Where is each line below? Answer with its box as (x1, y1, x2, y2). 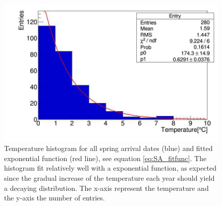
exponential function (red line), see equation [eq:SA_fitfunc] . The (4, 152, 207, 163)
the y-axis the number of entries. (4, 192, 105, 203)
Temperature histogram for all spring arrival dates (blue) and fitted (4, 143, 213, 153)
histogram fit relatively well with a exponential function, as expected (4, 163, 217, 173)
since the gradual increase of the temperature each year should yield (4, 173, 215, 183)
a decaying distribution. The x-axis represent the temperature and (4, 182, 209, 193)
